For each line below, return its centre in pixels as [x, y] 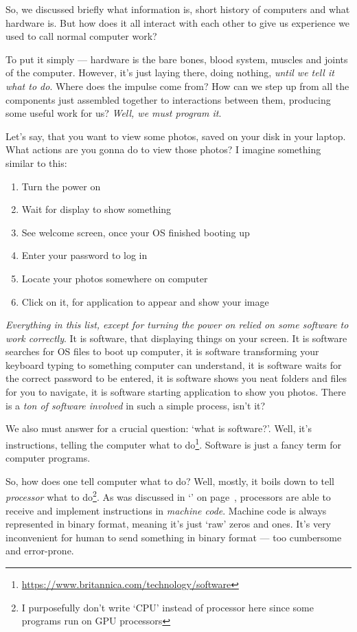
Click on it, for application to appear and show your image [145, 301]
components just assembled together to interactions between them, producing [168, 99]
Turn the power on [61, 186]
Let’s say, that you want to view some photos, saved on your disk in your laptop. [176, 136]
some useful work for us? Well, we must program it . [114, 113]
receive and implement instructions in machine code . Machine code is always [166, 510]
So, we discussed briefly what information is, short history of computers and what [178, 9]
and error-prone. [40, 551]
